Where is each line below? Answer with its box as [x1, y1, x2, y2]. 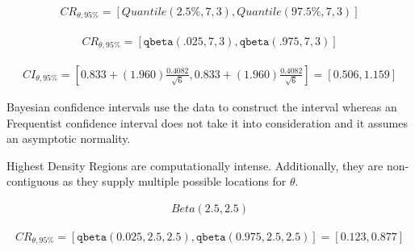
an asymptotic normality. [6, 130, 131, 147]
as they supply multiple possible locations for [62, 173, 287, 190]
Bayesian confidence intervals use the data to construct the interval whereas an [6, 98, 397, 115]
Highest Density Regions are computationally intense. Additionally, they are [6, 157, 384, 174]
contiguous [6, 173, 60, 190]
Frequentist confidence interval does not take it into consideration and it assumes [6, 114, 408, 131]
